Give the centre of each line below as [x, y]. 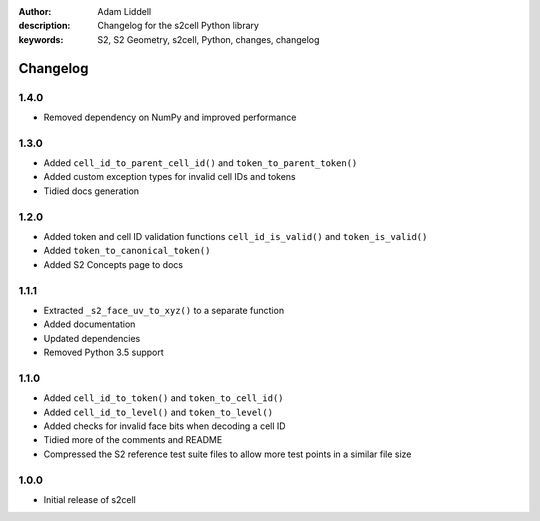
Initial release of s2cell [90, 499]
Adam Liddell [124, 11]
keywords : [41, 39]
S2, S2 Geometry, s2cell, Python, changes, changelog [208, 39]
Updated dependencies [92, 338]
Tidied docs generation [91, 191]
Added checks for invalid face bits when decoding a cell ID [164, 426]
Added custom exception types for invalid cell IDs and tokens [169, 177]
